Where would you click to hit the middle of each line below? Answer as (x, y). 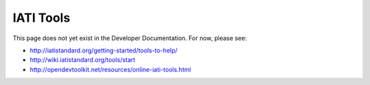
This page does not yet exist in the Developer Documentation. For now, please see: (130, 38)
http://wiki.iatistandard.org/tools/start (83, 60)
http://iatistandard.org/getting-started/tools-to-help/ (104, 50)
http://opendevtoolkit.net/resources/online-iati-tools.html (110, 69)
